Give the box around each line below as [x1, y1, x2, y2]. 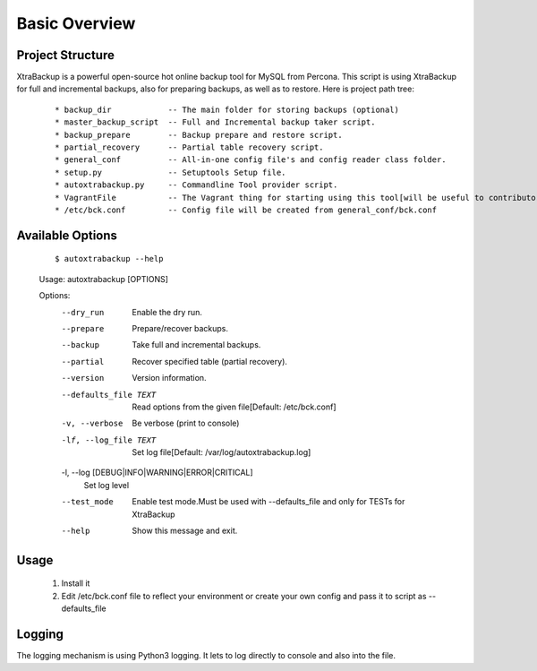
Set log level [83, 479, 130, 490]
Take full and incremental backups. [132, 340, 261, 350]
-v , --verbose [61, 418, 124, 429]
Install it [61, 578, 90, 589]
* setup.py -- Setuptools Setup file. [55, 167, 286, 177]
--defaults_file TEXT [61, 390, 157, 400]
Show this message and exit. [132, 525, 238, 537]
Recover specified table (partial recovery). [132, 356, 288, 366]
